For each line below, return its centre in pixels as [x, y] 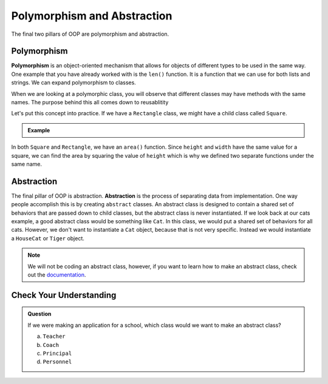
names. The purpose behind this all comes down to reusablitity [90, 103]
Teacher [54, 336]
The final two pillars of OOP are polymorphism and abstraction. [90, 34]
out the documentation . [57, 275]
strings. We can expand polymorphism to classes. [73, 83]
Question [39, 314]
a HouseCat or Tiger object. [48, 238]
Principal [57, 353]
